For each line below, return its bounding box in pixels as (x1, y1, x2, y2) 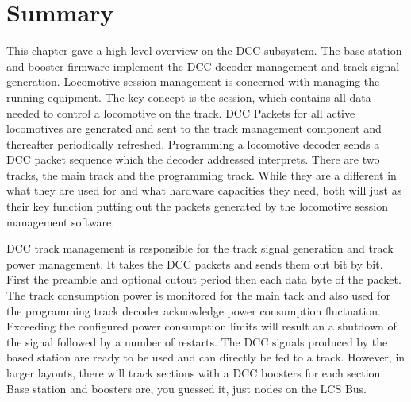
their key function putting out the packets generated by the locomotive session (6, 198, 389, 215)
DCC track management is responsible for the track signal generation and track (6, 240, 394, 257)
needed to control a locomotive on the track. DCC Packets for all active (6, 104, 355, 121)
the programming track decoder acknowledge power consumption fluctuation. (6, 302, 382, 319)
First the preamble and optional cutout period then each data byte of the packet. (6, 271, 401, 288)
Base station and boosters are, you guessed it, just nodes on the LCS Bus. (6, 380, 367, 396)
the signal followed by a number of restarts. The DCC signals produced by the (6, 333, 388, 350)
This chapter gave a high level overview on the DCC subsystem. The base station (6, 42, 402, 59)
